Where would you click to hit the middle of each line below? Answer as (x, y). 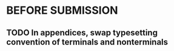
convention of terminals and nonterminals (87, 42)
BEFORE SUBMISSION (62, 10)
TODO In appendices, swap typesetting (82, 33)
